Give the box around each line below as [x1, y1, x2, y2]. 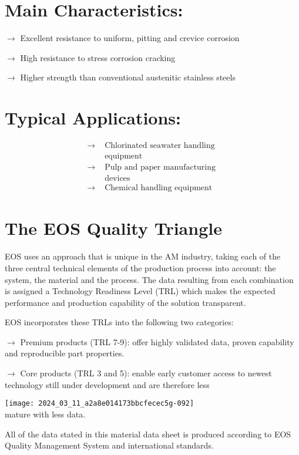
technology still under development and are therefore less [5, 378, 210, 390]
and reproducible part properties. [5, 347, 125, 359]
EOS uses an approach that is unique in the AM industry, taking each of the [5, 250, 281, 262]
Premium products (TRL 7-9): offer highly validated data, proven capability [20, 335, 294, 348]
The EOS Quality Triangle [5, 216, 222, 240]
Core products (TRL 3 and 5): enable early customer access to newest [20, 367, 272, 379]
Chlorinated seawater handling [105, 141, 215, 150]
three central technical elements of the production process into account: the [5, 261, 276, 274]
